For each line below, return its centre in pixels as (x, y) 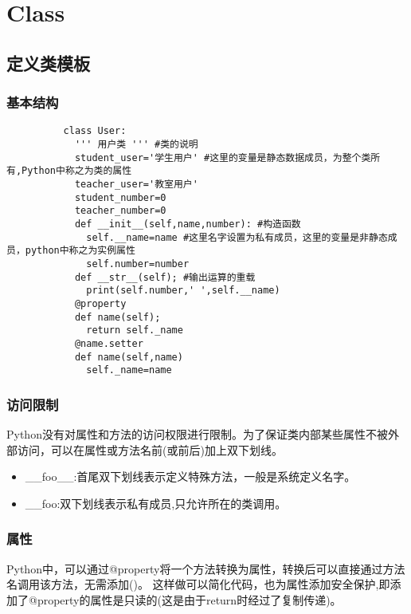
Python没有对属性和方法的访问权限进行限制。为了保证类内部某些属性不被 (197, 434)
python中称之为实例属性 (80, 251)
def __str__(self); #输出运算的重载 (165, 277)
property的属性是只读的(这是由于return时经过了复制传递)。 (189, 599)
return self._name (135, 331)
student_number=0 (120, 197)
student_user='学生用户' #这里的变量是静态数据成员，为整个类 (223, 157)
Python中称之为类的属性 (77, 171)
